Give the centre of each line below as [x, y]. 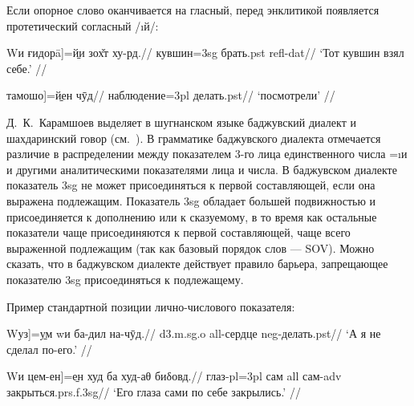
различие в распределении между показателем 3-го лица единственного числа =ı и [207, 154]
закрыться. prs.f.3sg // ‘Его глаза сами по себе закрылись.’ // [154, 391]
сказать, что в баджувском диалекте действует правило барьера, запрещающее [197, 264]
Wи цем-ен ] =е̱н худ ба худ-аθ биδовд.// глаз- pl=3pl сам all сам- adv [174, 376]
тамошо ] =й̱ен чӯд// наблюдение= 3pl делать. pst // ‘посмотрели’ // [171, 95]
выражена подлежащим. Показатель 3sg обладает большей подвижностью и [191, 200]
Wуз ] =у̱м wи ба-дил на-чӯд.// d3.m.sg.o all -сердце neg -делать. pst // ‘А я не [194, 333]
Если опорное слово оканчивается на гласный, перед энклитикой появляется [193, 10]
